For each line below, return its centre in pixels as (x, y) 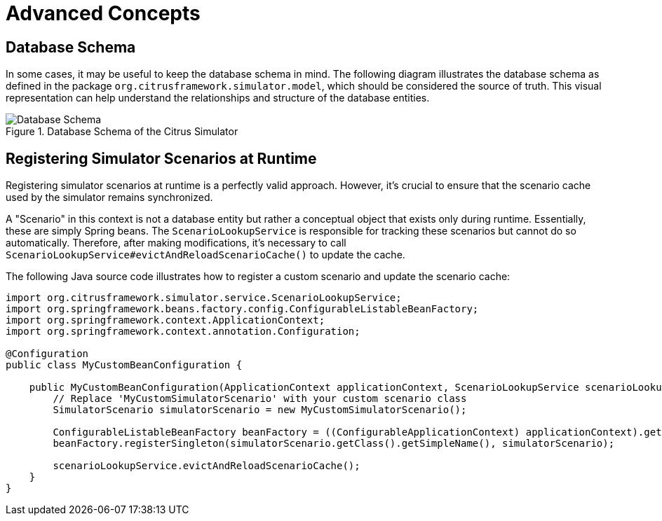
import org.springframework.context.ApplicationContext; (165, 320)
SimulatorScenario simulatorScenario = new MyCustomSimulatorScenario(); (260, 410)
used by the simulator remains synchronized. (109, 197)
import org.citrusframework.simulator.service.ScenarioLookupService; (204, 298)
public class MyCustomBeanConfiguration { (124, 365)
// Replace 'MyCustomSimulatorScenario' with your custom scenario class (260, 399)
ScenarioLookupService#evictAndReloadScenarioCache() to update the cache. (205, 255)
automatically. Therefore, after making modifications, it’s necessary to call (176, 243)
